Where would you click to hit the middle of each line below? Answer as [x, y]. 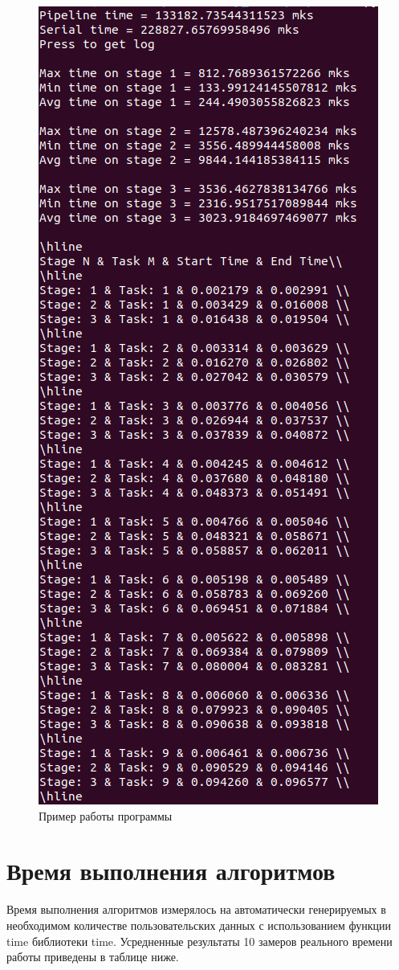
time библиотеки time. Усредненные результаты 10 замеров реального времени [199, 941]
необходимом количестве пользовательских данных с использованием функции [199, 925]
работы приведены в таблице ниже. [93, 957]
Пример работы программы [106, 815]
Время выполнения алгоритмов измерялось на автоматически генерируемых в [196, 909]
